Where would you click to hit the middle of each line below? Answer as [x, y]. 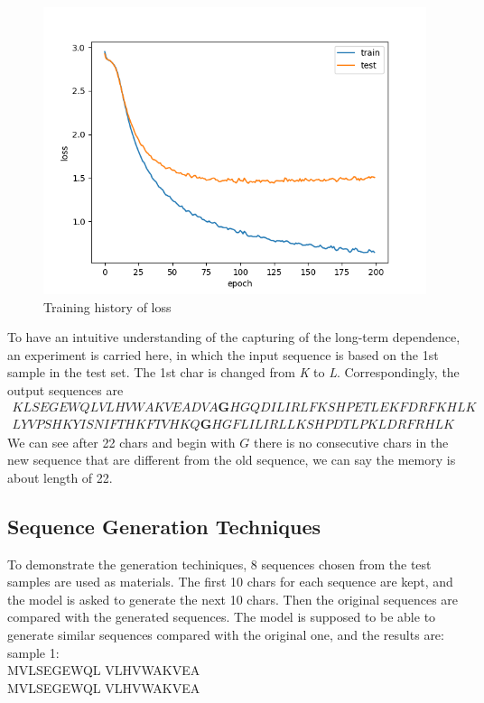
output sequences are [65, 389]
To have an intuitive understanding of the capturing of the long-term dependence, [234, 337]
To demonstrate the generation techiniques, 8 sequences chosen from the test [219, 564]
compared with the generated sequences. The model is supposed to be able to [222, 617]
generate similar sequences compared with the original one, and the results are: [226, 634]
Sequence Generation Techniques [164, 526]
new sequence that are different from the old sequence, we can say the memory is [232, 460]
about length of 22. [60, 477]
